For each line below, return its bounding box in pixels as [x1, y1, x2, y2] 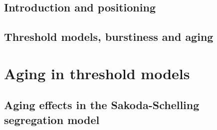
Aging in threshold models [4, 63, 190, 83]
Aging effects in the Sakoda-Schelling [4, 97, 200, 113]
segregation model [4, 112, 100, 127]
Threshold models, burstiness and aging [4, 29, 214, 44]
